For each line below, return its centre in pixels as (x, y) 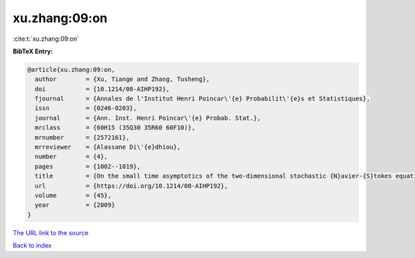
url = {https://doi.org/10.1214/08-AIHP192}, (131, 186)
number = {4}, (72, 157)
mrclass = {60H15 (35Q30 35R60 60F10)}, (115, 128)
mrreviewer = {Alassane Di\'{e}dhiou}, (108, 147)
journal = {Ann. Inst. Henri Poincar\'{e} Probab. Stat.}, (148, 118)
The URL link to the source (51, 232)
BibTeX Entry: (33, 51)
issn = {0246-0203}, (86, 108)
